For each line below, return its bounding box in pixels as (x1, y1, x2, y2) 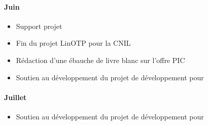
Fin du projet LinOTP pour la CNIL (16, 38, 131, 48)
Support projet (16, 20, 62, 31)
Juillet (4, 91, 27, 102)
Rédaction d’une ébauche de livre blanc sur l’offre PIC (16, 54, 185, 65)
